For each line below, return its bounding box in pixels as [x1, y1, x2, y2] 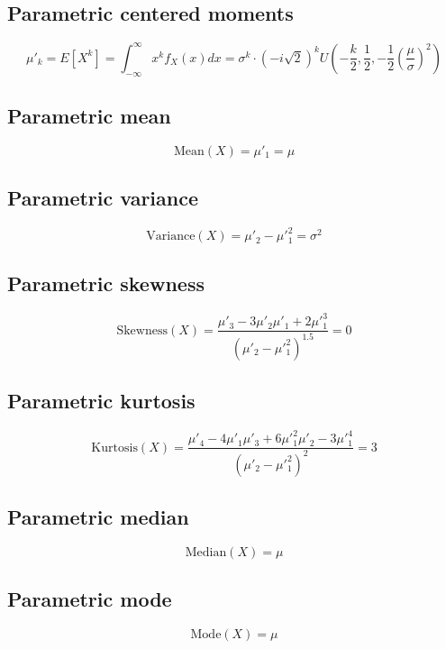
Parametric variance [7, 184, 199, 212]
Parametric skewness [7, 269, 205, 297]
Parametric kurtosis [7, 386, 196, 414]
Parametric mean [7, 101, 171, 129]
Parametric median [7, 503, 189, 531]
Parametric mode [7, 585, 172, 613]
